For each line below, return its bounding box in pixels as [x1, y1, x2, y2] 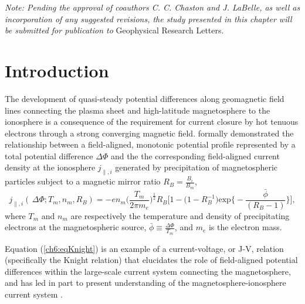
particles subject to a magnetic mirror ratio [5, 175, 161, 187]
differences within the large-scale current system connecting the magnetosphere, [5, 265, 291, 277]
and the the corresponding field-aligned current [110, 149, 280, 162]
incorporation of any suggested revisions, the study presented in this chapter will [5, 12, 292, 25]
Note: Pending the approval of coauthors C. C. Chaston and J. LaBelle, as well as [5, 1, 300, 13]
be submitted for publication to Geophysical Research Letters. [5, 24, 224, 36]
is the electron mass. [208, 221, 282, 233]
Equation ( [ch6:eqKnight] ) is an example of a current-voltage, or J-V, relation [5, 242, 284, 254]
